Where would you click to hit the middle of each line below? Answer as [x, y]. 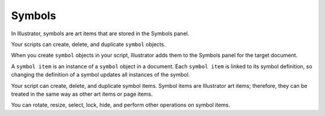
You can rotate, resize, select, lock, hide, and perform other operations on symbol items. [121, 105]
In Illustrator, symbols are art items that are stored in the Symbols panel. [100, 33]
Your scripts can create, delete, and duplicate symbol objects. [88, 44]
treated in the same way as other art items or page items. [82, 94]
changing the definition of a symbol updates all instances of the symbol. [101, 75]
